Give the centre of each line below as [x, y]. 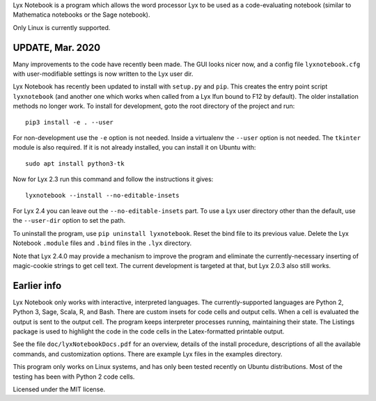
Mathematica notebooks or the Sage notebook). [81, 15]
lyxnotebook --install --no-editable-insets [103, 195]
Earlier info [37, 285]
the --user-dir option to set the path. [69, 221]
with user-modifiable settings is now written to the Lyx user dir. [103, 74]
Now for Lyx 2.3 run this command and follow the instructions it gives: [113, 179]
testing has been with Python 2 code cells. [74, 377]
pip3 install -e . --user [70, 122]
